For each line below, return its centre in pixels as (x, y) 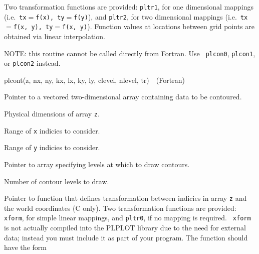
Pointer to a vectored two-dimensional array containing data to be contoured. (123, 97)
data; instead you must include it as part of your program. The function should (126, 237)
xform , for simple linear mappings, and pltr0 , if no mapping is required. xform (127, 218)
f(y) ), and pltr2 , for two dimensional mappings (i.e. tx (161, 16)
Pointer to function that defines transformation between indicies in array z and (125, 198)
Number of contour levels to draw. (57, 181)
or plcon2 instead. (32, 63)
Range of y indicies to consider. (52, 147)
